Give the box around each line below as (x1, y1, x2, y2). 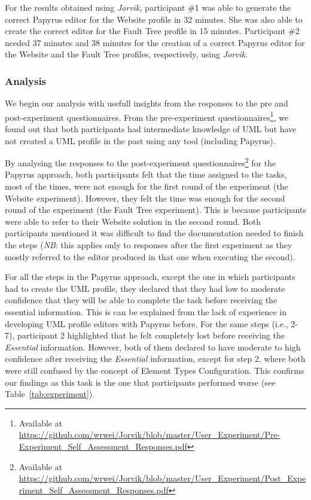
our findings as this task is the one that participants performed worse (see (5, 376, 276, 388)
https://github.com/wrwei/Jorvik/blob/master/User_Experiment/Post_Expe (19, 472, 306, 484)
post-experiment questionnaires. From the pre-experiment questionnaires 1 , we (5, 109, 289, 123)
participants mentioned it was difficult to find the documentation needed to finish (5, 227, 304, 239)
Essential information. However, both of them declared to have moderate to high (5, 340, 301, 353)
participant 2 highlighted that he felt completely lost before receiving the (17, 329, 285, 342)
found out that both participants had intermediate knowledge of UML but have (5, 123, 297, 135)
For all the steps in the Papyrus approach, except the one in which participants (5, 270, 295, 283)
